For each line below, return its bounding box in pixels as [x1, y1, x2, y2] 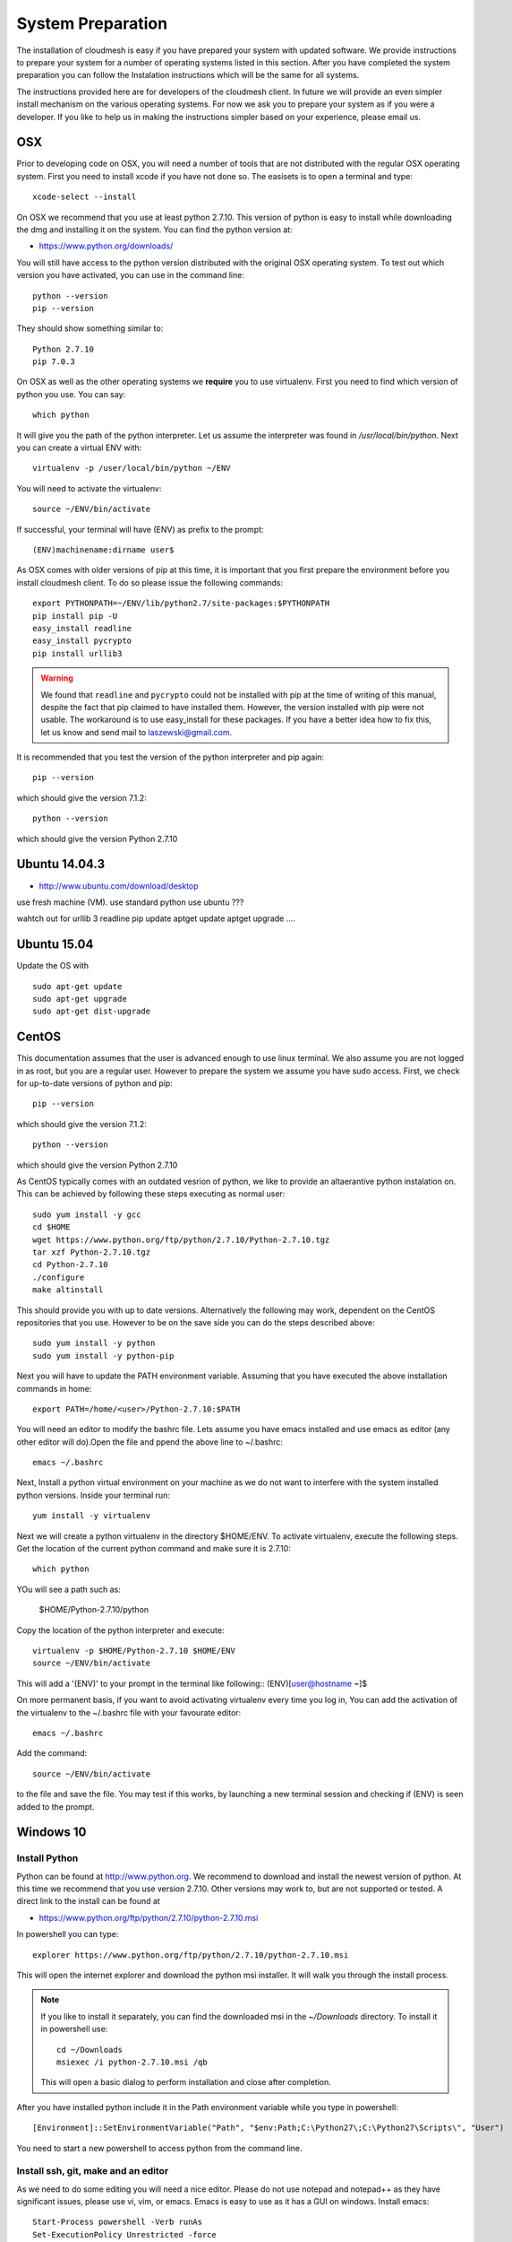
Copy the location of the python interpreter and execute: [16, 1624, 225, 1636]
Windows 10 [16, 1825, 87, 1840]
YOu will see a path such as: [16, 1584, 121, 1595]
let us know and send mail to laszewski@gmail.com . [40, 726, 233, 737]
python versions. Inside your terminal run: [16, 1490, 170, 1500]
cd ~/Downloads [56, 2045, 124, 2055]
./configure [32, 1272, 85, 1282]
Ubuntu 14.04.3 [16, 856, 106, 872]
